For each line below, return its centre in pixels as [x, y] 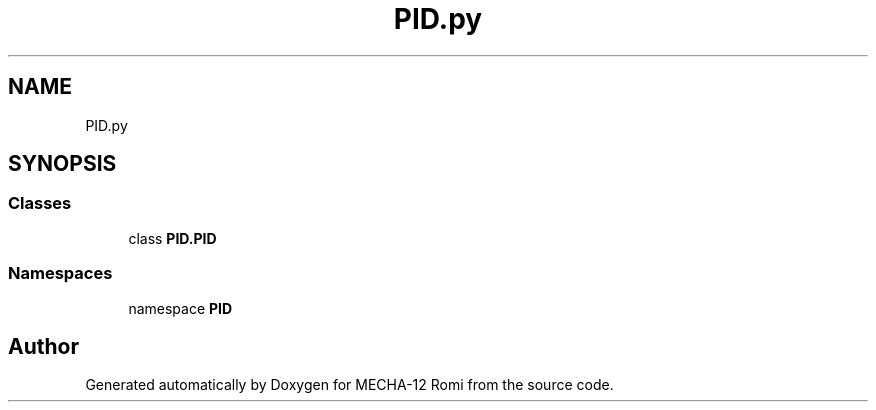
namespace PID [180, 308]
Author [43, 346]
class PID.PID [172, 238]
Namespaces [60, 273]
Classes [40, 203]
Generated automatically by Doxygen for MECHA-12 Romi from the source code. [349, 385]
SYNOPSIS [62, 164]
